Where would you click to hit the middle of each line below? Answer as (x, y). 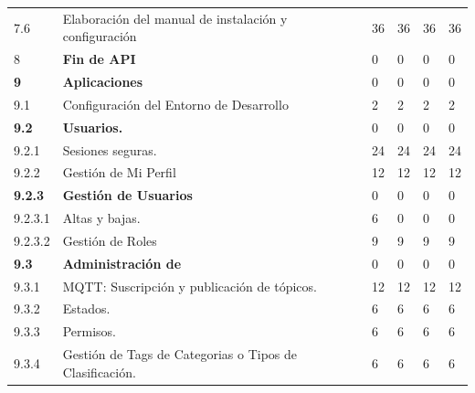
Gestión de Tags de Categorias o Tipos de (179, 354)
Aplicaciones (103, 82)
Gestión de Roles (110, 240)
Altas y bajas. (101, 218)
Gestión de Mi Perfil (119, 172)
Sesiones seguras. (110, 149)
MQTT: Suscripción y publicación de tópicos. (190, 286)
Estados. (86, 308)
